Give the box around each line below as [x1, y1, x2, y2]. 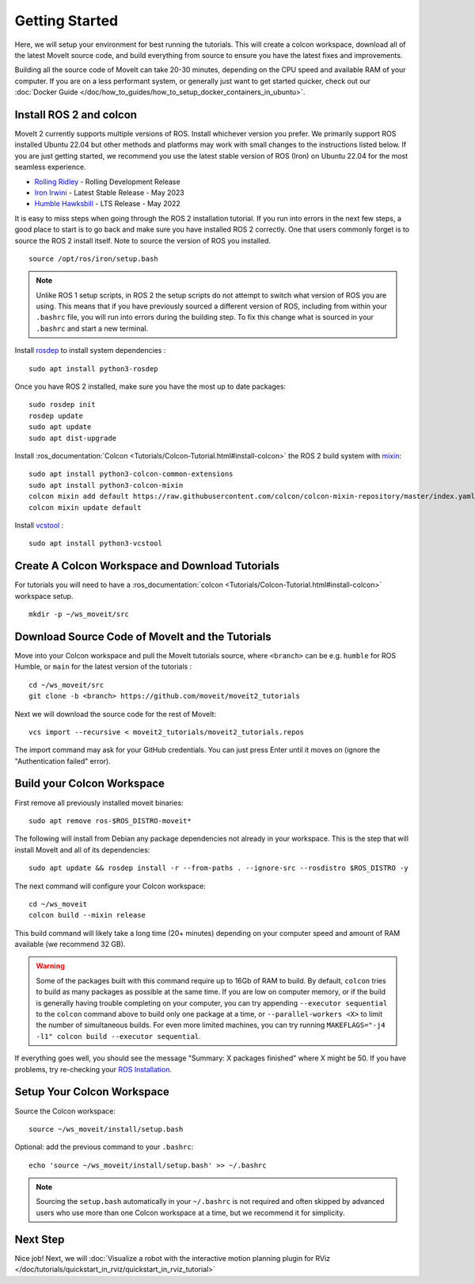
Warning [36, 961, 65, 971]
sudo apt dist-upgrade [28, 433, 117, 443]
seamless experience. [14, 163, 86, 172]
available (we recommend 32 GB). [14, 940, 126, 949]
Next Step [14, 1232, 65, 1246]
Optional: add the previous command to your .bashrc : [14, 1142, 194, 1152]
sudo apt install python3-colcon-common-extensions [28, 470, 234, 479]
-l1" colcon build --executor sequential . [36, 1031, 201, 1041]
